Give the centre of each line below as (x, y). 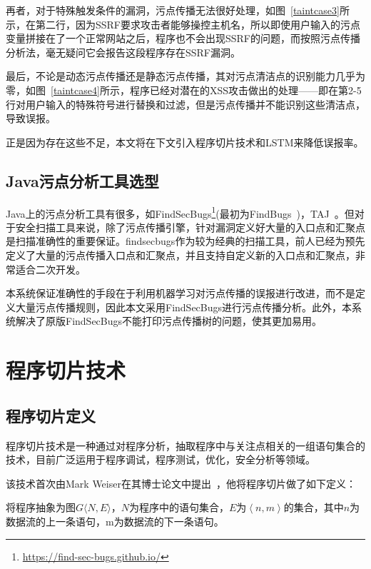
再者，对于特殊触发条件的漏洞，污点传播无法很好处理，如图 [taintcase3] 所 (178, 10)
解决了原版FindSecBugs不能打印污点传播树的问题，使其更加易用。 (169, 321)
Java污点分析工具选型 (82, 180)
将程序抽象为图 (41, 507)
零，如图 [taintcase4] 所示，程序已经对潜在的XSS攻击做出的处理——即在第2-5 (184, 90)
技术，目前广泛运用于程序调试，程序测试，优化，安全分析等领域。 (161, 459)
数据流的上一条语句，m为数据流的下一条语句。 (115, 521)
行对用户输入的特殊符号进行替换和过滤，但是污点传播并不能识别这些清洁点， (185, 104)
